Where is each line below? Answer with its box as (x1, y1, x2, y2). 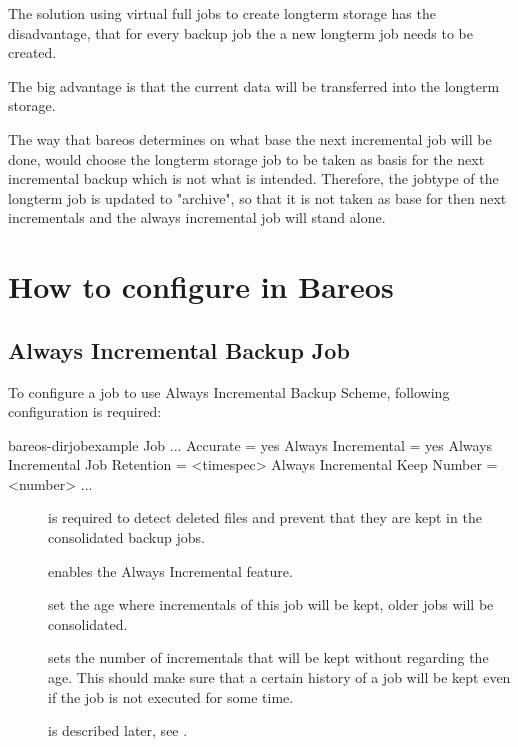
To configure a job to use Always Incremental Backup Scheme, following (8, 381, 450, 402)
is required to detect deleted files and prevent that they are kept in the (48, 507, 482, 528)
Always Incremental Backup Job (8, 334, 350, 365)
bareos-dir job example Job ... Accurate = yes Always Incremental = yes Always (8, 434, 493, 455)
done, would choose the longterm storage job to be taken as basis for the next (8, 148, 485, 169)
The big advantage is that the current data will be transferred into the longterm (8, 75, 500, 96)
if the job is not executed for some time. (48, 686, 294, 707)
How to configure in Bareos (8, 266, 394, 307)
